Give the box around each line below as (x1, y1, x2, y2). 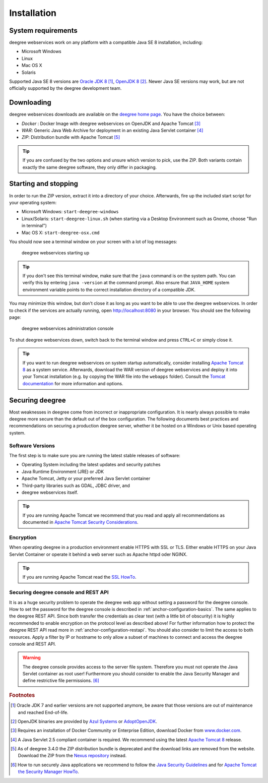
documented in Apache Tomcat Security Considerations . (22, 519, 138, 525)
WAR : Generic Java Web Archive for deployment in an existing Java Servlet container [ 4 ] (21, 127, 203, 133)
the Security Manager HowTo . (18, 769, 79, 775)
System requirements (9, 26, 78, 35)
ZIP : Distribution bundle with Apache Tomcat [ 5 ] (21, 134, 120, 140)
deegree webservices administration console (21, 325, 114, 332)
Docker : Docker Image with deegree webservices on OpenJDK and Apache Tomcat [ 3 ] (21, 120, 201, 126)
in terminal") (21, 223, 47, 229)
